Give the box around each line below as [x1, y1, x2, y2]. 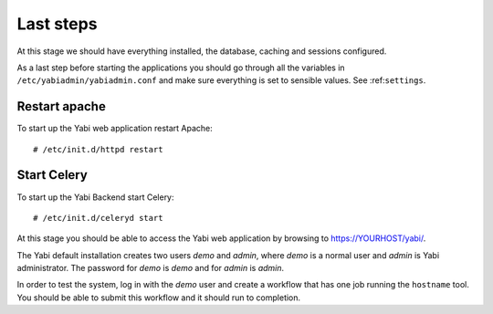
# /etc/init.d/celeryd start [33, 213, 163, 223]
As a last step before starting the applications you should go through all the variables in [16, 62, 346, 73]
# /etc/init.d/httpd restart [33, 144, 163, 154]
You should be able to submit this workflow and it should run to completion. [16, 292, 301, 303]
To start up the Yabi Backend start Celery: [16, 192, 174, 203]
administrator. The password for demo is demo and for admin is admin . [16, 263, 285, 274]
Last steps [16, 14, 98, 34]
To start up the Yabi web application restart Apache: [16, 123, 214, 134]
